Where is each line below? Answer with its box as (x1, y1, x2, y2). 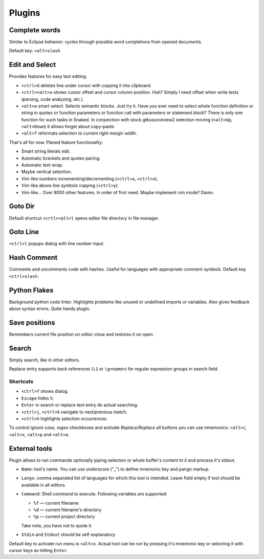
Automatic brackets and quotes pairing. (21, 155, 101, 161)
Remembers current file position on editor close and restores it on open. (9, 331, 154, 337)
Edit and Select (9, 61, 56, 69)
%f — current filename (33, 500, 79, 506)
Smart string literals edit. (21, 148, 71, 154)
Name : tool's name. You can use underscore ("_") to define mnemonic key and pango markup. (21, 466, 210, 472)
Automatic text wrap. (21, 162, 64, 168)
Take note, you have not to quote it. (21, 522, 93, 528)
